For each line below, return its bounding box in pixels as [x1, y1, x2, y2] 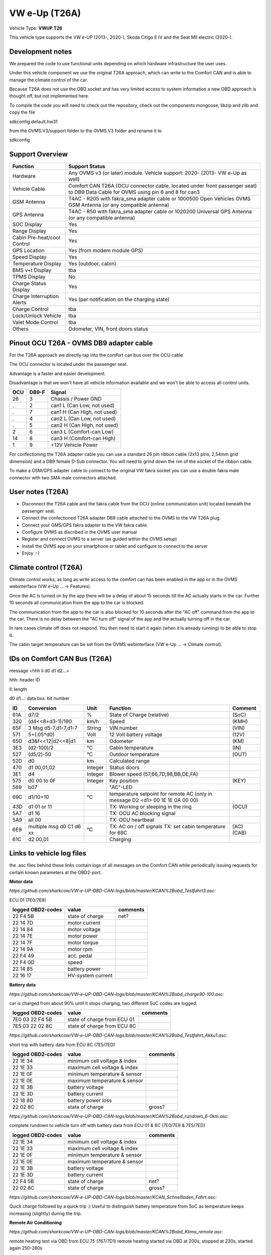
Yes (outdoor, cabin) [68, 260, 116, 267]
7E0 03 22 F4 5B [12, 1016, 52, 1023]
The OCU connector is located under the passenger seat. [9, 361, 128, 367]
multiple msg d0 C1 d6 [28, 823, 81, 830]
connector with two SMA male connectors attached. [9, 474, 117, 480]
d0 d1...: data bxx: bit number [9, 695, 70, 701]
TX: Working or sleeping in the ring [109, 803, 192, 810]
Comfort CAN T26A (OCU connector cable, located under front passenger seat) [68, 182, 257, 189]
